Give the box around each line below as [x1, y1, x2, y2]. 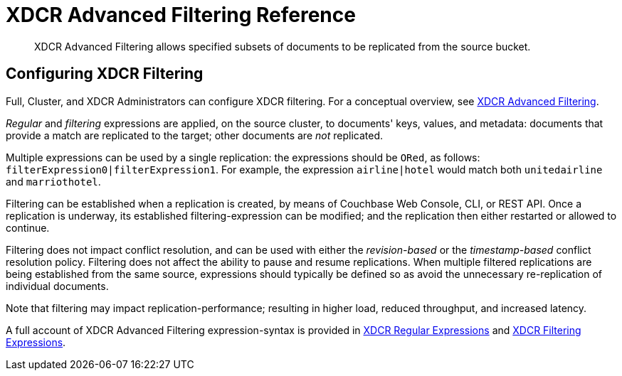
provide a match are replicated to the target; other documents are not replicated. [6, 129, 383, 141]
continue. [6, 221, 50, 234]
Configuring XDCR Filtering [6, 65, 204, 83]
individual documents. [6, 279, 109, 292]
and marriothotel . [6, 175, 101, 188]
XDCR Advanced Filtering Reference [6, 3, 356, 27]
